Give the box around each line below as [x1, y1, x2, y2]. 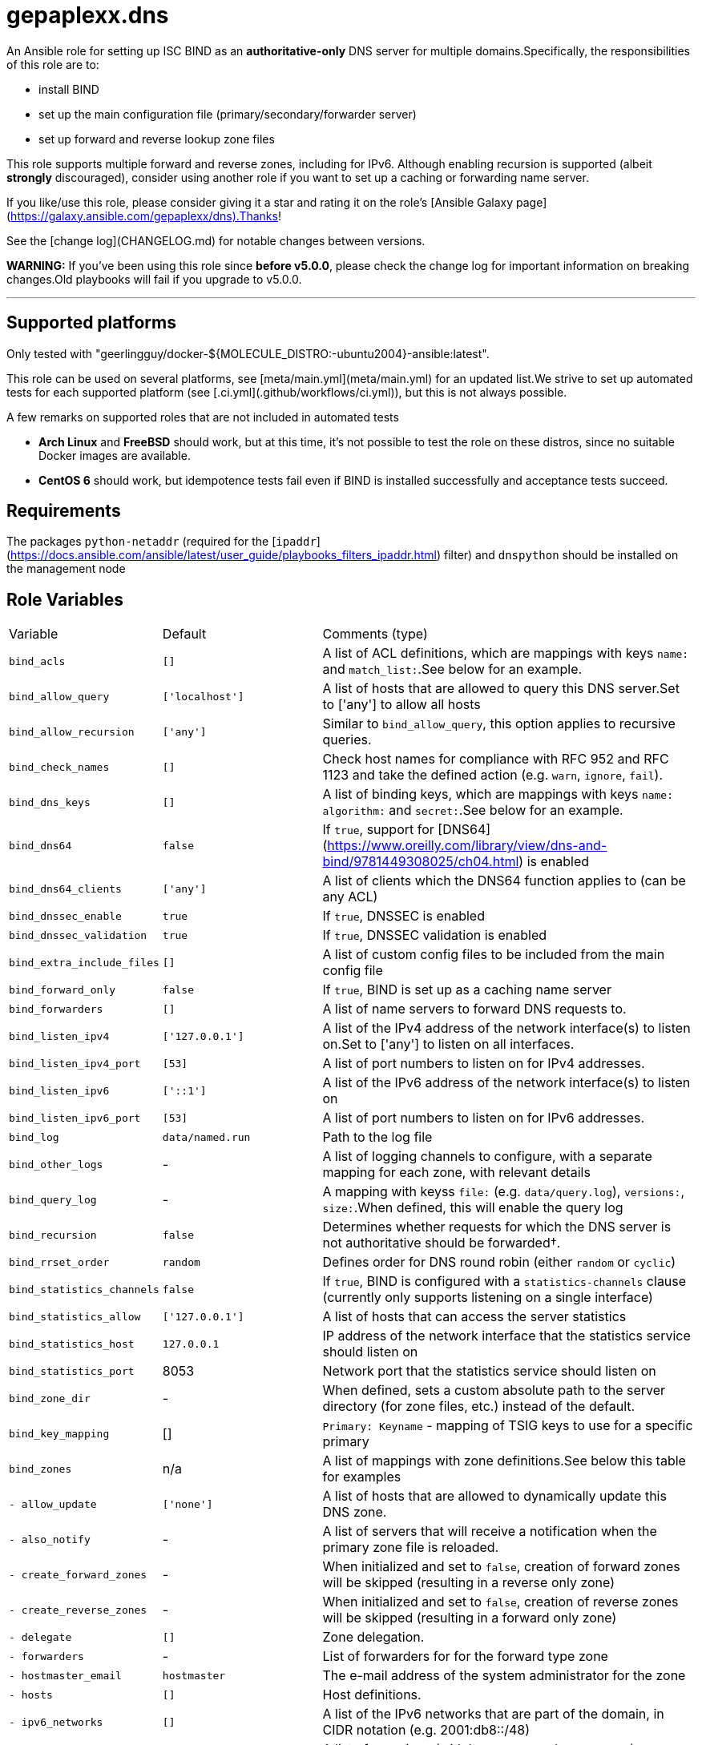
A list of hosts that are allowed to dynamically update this [322, 1488, 667, 1505]
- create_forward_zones [9, 1568, 147, 1581]
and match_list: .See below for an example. [322, 661, 583, 678]
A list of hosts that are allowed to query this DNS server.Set [322, 680, 680, 697]
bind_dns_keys [9, 796, 91, 808]
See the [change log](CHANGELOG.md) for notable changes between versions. [6, 233, 426, 248]
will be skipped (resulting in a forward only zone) [322, 1610, 617, 1626]
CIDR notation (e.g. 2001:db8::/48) [322, 1722, 530, 1739]
